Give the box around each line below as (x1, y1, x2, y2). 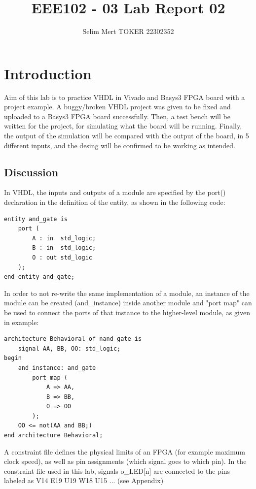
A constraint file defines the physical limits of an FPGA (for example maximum (4, 446, 245, 456)
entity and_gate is (4, 215, 68, 223)
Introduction (4, 63, 92, 83)
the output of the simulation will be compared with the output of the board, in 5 (4, 130, 249, 141)
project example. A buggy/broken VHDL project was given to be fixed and (4, 101, 231, 112)
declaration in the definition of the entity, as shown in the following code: (4, 197, 225, 207)
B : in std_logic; (32, 244, 96, 252)
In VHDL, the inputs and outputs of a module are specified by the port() (4, 187, 226, 197)
